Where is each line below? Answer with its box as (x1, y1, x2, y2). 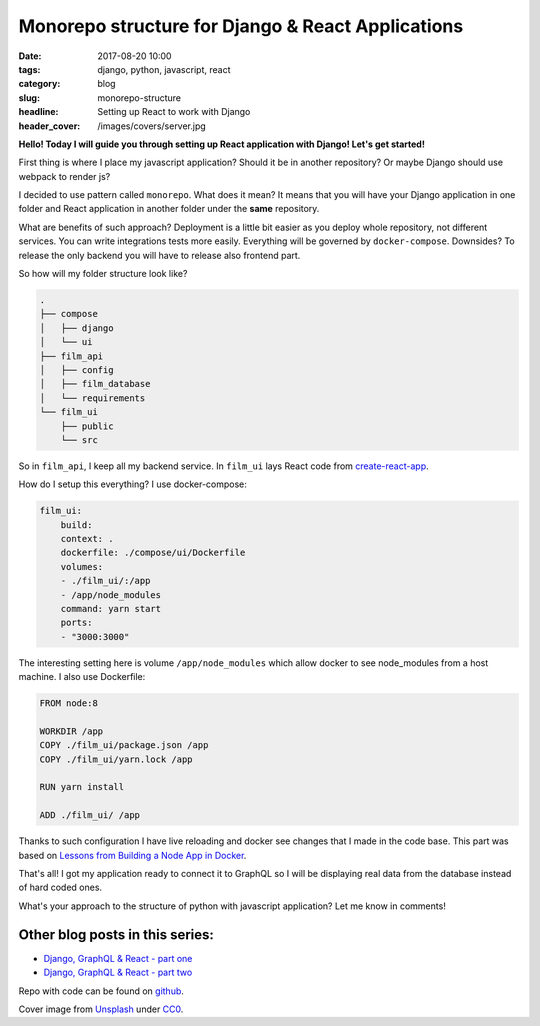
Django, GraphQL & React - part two (43, 966, 193, 979)
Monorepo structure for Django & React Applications (18, 15, 464, 37)
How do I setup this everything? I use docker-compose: (18, 478, 247, 490)
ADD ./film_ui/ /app (39, 810, 140, 821)
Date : (18, 50, 42, 62)
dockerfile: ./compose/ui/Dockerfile (60, 547, 246, 559)
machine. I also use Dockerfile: (18, 671, 146, 683)
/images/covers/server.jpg (97, 120, 207, 132)
